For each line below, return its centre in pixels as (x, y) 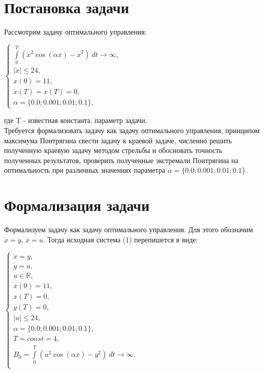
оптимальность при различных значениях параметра (85, 170)
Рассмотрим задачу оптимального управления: (76, 32)
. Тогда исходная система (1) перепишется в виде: (120, 239)
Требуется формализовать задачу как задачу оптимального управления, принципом (132, 130)
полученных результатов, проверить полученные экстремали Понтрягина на (121, 160)
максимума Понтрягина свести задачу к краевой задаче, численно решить (118, 140)
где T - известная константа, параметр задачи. (76, 120)
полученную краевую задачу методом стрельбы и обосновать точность (113, 150)
